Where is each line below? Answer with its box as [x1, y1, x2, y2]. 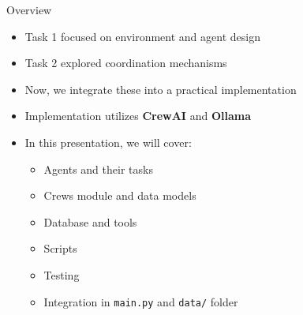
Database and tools [43, 213, 137, 230]
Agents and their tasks [43, 160, 153, 177]
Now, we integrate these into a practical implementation [24, 81, 297, 97]
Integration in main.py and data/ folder [43, 293, 238, 309]
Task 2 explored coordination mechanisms [24, 54, 227, 71]
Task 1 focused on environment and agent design [24, 28, 260, 44]
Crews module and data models [43, 187, 196, 204]
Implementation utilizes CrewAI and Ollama [24, 107, 251, 124]
